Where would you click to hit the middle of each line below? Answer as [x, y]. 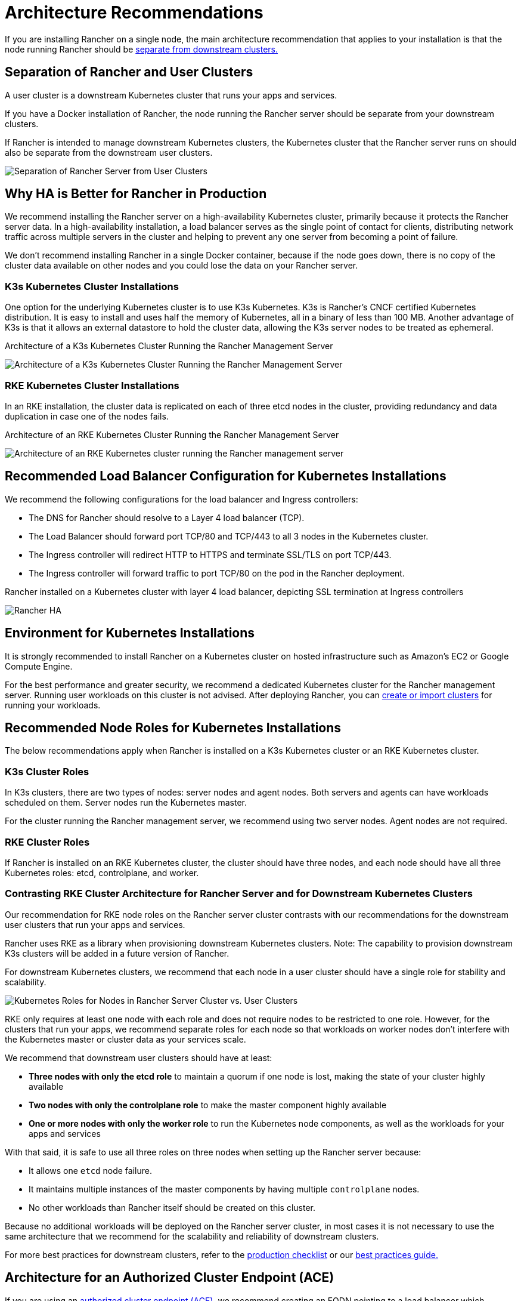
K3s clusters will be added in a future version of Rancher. [117, 953]
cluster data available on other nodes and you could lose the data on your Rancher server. [182, 266]
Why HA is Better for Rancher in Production [136, 194]
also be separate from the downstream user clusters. [109, 152]
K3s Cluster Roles [47, 771]
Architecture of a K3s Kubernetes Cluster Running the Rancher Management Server [169, 346]
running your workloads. [53, 705]
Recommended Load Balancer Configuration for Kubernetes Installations [226, 476]
